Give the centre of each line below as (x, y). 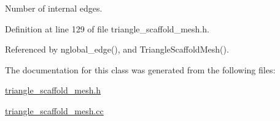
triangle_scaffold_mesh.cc (54, 110)
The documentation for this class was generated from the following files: (140, 69)
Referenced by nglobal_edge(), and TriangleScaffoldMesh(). (117, 49)
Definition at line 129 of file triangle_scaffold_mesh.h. (107, 28)
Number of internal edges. (54, 8)
